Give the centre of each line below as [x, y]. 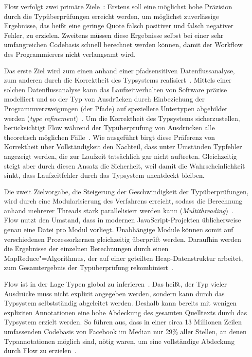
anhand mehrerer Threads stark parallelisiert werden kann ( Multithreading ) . [119, 210]
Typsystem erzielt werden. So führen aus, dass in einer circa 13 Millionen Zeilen [123, 322]
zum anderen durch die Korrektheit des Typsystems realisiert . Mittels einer [118, 80]
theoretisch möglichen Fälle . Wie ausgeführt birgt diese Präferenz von [109, 137]
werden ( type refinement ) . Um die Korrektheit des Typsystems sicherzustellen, [122, 118]
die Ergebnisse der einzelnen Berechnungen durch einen [86, 248]
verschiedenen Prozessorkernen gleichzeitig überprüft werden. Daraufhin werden [123, 239]
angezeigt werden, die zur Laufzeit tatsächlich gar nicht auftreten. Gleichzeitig [120, 156]
